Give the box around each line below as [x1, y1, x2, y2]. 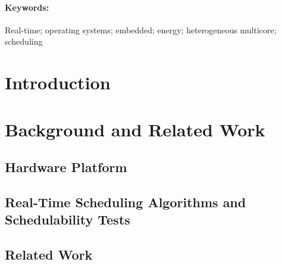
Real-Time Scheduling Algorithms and [5, 192, 246, 211]
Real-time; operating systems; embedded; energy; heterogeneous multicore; [5, 23, 277, 36]
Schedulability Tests [5, 210, 130, 229]
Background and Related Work [5, 117, 266, 141]
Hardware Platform [5, 158, 127, 176]
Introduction [5, 70, 111, 95]
